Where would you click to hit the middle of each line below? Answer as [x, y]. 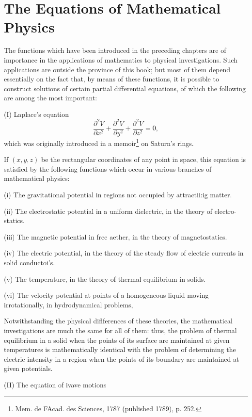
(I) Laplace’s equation [37, 114]
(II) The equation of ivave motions [55, 384]
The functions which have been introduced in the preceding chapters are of [115, 50]
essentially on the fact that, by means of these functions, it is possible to [111, 79]
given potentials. [28, 368]
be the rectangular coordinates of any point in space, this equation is [144, 159]
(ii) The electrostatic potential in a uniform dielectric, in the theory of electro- [120, 211]
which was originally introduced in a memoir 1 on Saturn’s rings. [99, 142]
